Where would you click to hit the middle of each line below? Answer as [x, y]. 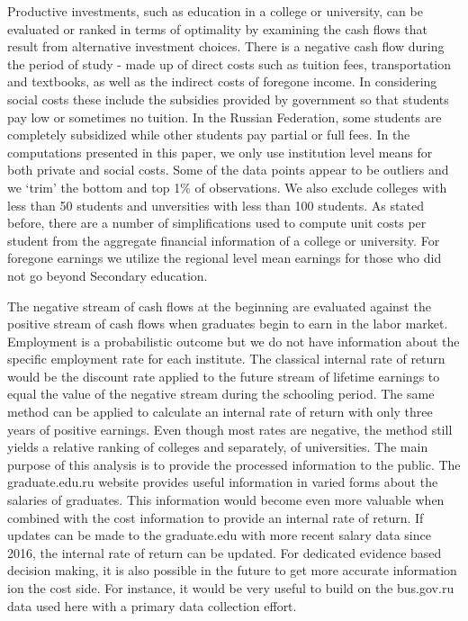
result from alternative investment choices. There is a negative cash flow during [226, 46]
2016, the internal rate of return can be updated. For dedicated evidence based [225, 552]
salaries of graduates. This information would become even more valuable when [226, 500]
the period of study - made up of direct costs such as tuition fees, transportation [229, 63]
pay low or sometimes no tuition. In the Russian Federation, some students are [225, 117]
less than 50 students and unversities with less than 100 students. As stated [216, 205]
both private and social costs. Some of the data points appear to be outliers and [228, 170]
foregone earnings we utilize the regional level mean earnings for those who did [225, 258]
